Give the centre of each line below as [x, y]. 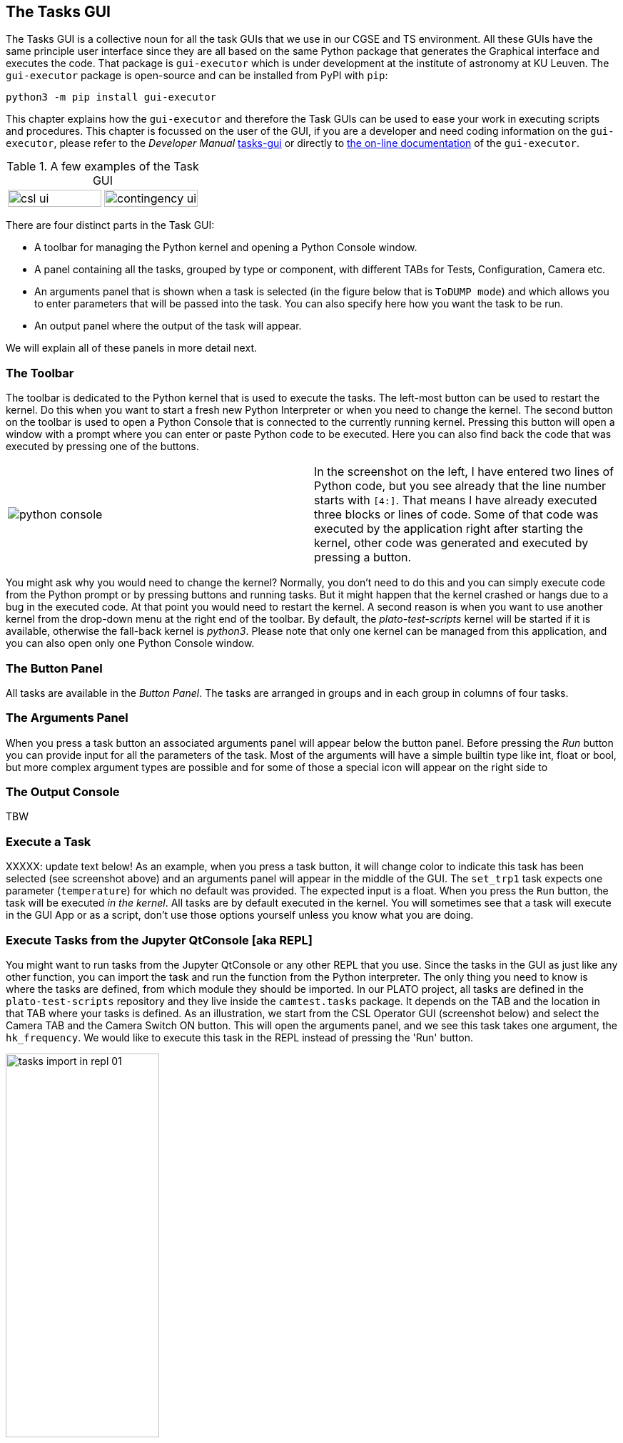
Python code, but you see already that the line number [460, 486]
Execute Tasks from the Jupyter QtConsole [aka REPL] [159, 940]
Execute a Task [49, 841]
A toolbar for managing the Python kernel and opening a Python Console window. [226, 248]
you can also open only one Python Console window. [130, 643]
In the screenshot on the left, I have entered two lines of [464, 472]
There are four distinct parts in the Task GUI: [110, 225]
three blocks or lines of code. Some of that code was [456, 515]
